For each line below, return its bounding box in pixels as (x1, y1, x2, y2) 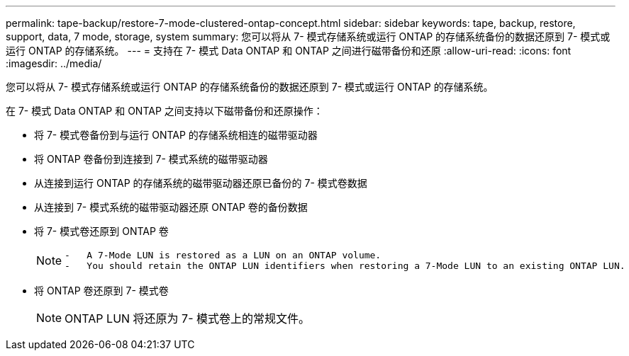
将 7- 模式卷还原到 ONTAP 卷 (34, 225, 169, 237)
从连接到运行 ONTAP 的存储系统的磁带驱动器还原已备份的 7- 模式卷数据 (34, 177, 367, 189)
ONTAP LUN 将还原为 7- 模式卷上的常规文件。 (65, 311, 311, 326)
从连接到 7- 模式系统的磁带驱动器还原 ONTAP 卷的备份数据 (34, 201, 308, 213)
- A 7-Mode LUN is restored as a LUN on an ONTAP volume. (65, 250, 382, 260)
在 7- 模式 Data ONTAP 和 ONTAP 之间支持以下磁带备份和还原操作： (6, 105, 323, 117)
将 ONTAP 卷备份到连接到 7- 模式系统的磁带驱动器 (34, 153, 268, 165)
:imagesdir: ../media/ (6, 57, 102, 69)
